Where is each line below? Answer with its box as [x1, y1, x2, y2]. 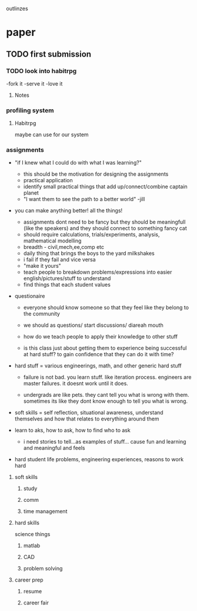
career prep [14, 576, 44, 583]
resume [23, 588, 42, 595]
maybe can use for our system [14, 131, 89, 138]
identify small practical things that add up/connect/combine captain [23, 183, 188, 190]
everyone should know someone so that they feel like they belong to [23, 304, 189, 311]
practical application [23, 177, 74, 184]
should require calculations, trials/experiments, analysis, [23, 231, 160, 238]
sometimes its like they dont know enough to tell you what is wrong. [23, 398, 188, 405]
